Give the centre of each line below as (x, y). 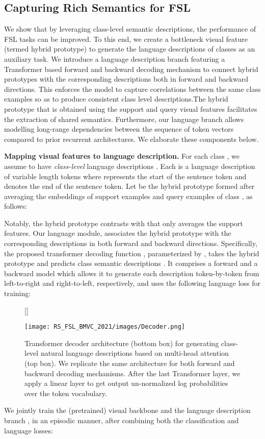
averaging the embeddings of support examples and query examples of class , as (128, 196)
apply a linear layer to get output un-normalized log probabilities (126, 383)
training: (18, 293)
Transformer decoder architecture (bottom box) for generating (122, 343)
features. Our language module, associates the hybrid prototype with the (118, 233)
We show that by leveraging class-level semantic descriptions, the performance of (130, 29)
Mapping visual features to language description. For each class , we (122, 156)
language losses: (29, 430)
